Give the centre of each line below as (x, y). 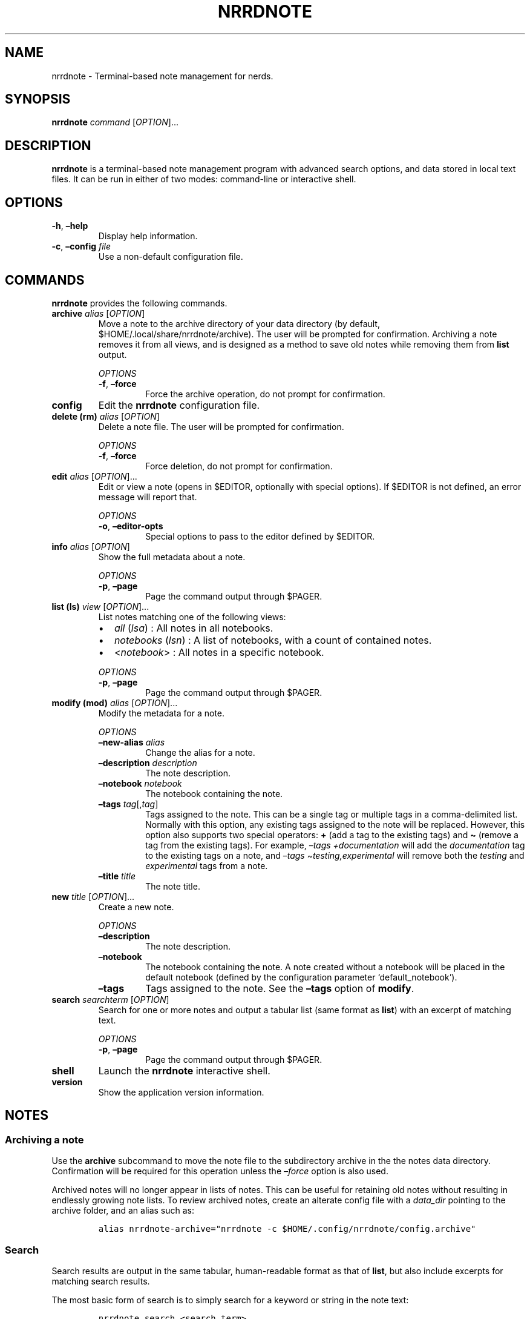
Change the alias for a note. (200, 752)
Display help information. (148, 236)
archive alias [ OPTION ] (98, 313)
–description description (148, 762)
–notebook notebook (140, 783)
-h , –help (70, 226)
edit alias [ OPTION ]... (94, 476)
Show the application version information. (181, 1092)
